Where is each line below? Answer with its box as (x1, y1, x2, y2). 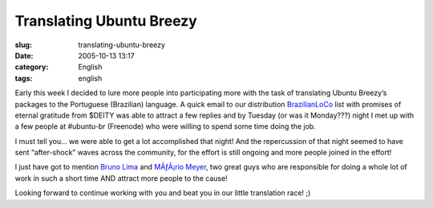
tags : (14, 73, 33, 83)
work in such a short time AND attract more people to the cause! (14, 173, 228, 183)
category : (14, 62, 49, 72)
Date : (14, 50, 34, 60)
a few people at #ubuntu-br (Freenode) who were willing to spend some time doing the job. (14, 122, 316, 131)
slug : (14, 40, 32, 50)
